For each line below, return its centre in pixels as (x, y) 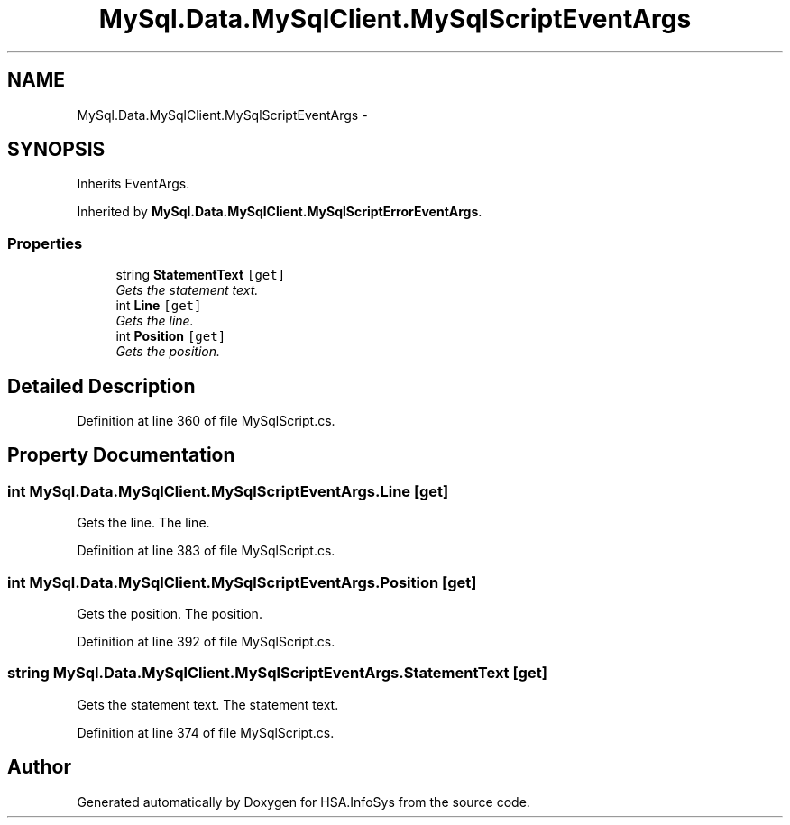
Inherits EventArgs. (133, 184)
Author (39, 767)
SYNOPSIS (56, 150)
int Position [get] (171, 336)
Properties (45, 243)
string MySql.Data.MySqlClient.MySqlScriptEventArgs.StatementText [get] (277, 673)
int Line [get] (159, 306)
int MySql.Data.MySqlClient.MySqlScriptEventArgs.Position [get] (242, 582)
